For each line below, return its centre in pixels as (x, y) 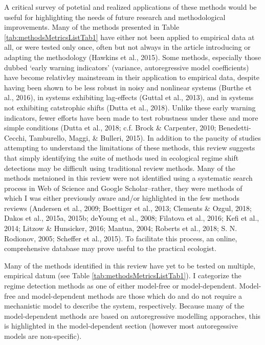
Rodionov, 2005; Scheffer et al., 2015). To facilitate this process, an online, (121, 238)
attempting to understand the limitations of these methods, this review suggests (130, 148)
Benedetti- (235, 128)
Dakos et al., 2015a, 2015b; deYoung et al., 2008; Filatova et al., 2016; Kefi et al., (132, 218)
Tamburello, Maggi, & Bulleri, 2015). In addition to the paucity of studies (145, 137)
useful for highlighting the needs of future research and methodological (115, 17)
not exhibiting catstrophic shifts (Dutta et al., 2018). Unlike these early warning (130, 107)
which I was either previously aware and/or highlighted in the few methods (122, 198)
